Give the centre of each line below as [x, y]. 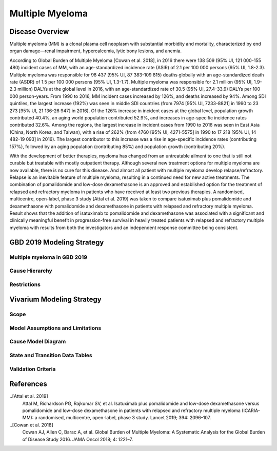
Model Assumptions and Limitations [55, 328]
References [28, 384]
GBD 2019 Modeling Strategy [57, 242]
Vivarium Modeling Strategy [56, 300]
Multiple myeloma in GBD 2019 [48, 257]
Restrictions [25, 284]
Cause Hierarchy [31, 271]
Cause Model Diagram [38, 342]
